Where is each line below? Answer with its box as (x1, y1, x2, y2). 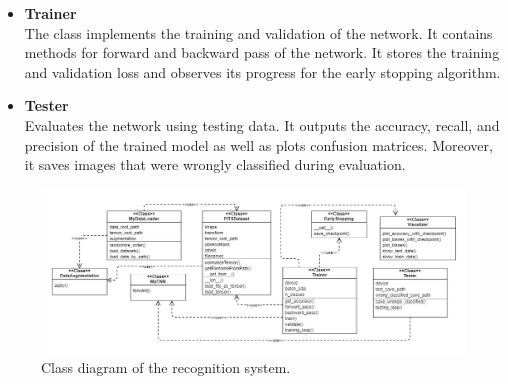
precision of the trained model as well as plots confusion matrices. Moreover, (24, 134, 493, 155)
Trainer (24, 3, 77, 23)
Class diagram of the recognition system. (41, 356, 291, 377)
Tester (24, 95, 69, 116)
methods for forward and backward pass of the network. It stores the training (24, 42, 500, 63)
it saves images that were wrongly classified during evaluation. (24, 154, 406, 175)
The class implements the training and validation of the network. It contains (24, 22, 493, 43)
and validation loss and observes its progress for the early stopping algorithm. (24, 61, 501, 82)
